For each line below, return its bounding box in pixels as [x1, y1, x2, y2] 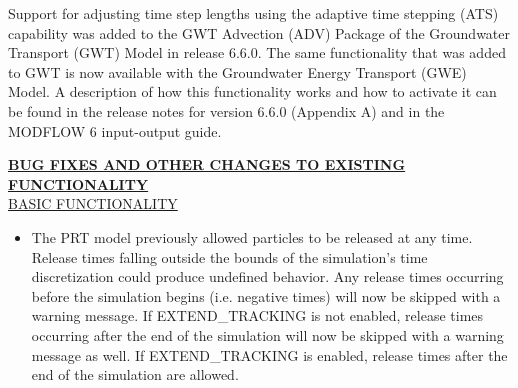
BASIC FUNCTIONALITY [8, 193, 178, 214]
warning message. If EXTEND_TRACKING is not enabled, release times [31, 305, 484, 326]
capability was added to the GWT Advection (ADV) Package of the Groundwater [8, 22, 511, 43]
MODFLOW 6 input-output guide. [8, 120, 222, 141]
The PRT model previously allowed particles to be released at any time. [31, 226, 473, 247]
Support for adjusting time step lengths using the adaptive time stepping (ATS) [8, 3, 499, 23]
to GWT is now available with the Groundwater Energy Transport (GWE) [8, 61, 467, 82]
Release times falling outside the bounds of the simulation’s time [31, 246, 428, 267]
